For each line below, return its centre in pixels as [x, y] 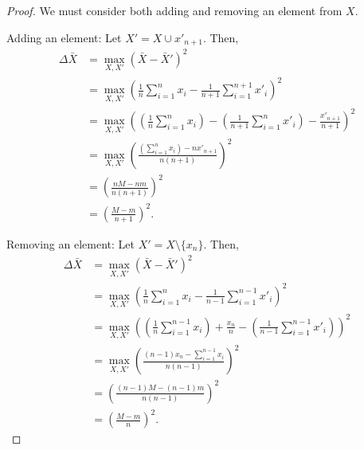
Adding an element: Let [64, 37]
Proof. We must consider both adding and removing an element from [174, 10]
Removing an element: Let [70, 243]
